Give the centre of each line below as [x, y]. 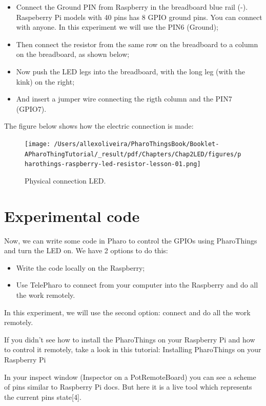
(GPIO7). [31, 108]
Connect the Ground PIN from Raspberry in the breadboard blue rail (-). [132, 7]
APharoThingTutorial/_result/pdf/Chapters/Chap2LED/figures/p [133, 154]
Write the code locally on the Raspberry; [80, 267]
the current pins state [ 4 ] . [43, 397]
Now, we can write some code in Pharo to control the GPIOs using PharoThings [131, 240]
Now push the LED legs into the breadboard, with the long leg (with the [130, 71]
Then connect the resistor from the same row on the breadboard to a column [137, 44]
